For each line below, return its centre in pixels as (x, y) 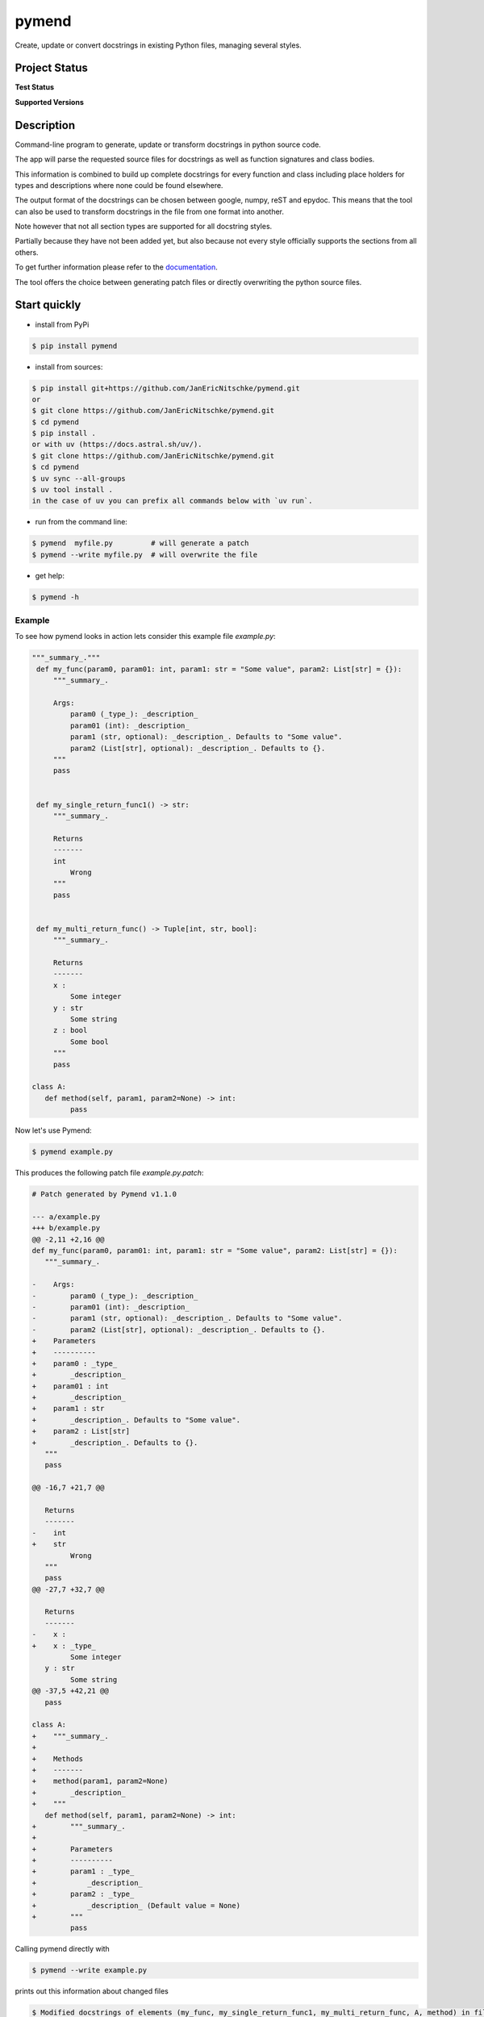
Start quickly (48, 305)
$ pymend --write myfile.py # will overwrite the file (145, 554)
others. (27, 252)
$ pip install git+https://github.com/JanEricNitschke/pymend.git (166, 388)
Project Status (52, 68)
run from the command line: (81, 522)
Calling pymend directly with (63, 1949)
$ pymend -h (56, 597)
